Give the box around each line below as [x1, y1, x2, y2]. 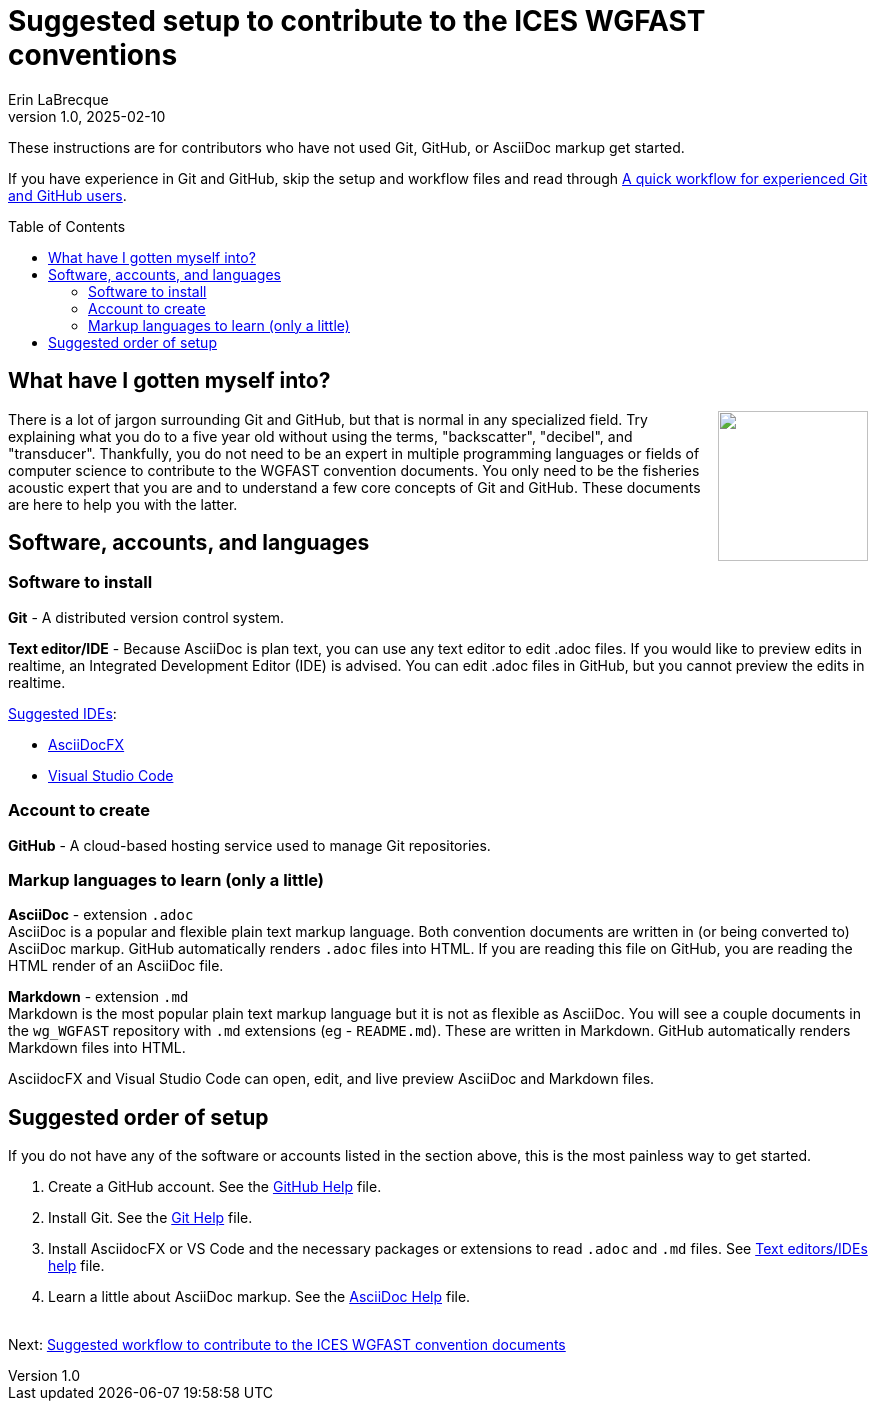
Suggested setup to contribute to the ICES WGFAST [8, 4, 706, 38]
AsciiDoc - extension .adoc [8, 906, 194, 924]
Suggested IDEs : [8, 704, 117, 722]
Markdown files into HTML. [8, 1039, 186, 1057]
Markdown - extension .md [8, 988, 189, 1006]
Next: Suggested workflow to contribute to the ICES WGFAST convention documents [8, 1336, 566, 1354]
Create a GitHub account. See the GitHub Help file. [48, 1178, 382, 1196]
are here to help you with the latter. [8, 495, 238, 513]
